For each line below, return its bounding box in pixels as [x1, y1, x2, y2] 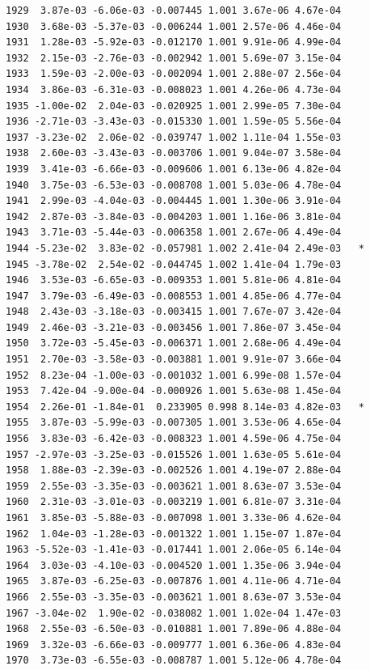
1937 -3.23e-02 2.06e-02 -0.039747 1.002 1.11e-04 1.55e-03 [6, 131, 342, 143]
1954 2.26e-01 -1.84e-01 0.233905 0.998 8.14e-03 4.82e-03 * [6, 401, 364, 413]
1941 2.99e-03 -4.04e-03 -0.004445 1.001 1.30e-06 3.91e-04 [6, 195, 342, 207]
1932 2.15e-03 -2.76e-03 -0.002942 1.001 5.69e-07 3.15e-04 [6, 52, 342, 64]
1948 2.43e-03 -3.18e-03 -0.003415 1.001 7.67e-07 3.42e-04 [6, 306, 342, 318]
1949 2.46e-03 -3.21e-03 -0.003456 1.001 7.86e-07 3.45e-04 [6, 321, 342, 333]
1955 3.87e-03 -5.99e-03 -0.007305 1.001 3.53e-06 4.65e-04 [6, 417, 342, 429]
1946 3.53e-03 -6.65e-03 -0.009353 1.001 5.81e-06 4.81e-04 [6, 274, 342, 286]
